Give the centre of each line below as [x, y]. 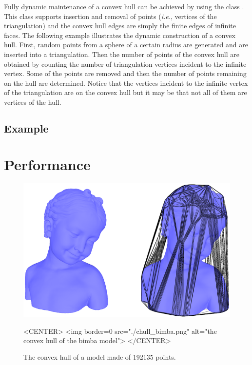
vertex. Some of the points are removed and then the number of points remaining [125, 73]
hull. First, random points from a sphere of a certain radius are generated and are [126, 45]
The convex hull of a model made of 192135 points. [100, 356]
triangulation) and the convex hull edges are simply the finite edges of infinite [120, 26]
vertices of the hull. [33, 102]
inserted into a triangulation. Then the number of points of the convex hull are [122, 54]
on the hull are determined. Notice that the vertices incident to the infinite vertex [126, 83]
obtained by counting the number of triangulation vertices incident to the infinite [125, 64]
